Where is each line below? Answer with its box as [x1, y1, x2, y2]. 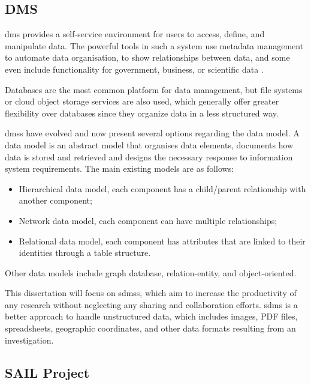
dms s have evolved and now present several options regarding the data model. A [5, 127, 300, 139]
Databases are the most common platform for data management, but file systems [5, 83, 303, 95]
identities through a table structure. [19, 246, 151, 259]
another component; [19, 194, 92, 207]
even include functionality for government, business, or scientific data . [5, 62, 264, 75]
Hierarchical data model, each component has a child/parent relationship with [19, 182, 306, 195]
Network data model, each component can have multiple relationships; [19, 214, 277, 226]
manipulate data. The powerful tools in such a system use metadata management [5, 39, 304, 52]
